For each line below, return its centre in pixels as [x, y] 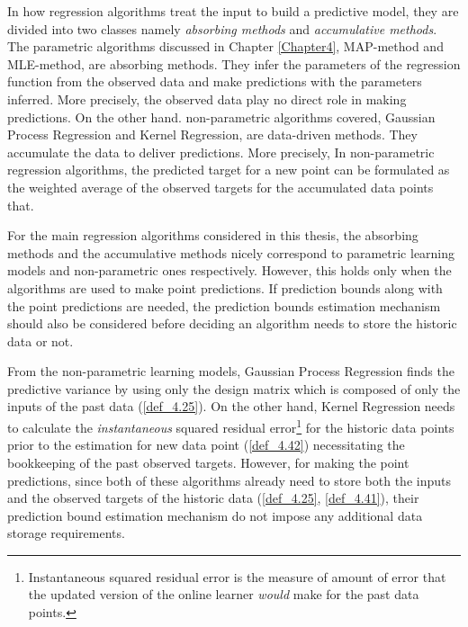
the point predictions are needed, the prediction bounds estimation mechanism [224, 305]
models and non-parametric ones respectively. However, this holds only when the [229, 270]
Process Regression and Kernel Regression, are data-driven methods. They [212, 134]
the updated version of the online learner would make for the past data [224, 594]
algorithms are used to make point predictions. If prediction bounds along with [225, 287]
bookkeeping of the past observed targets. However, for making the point [208, 462]
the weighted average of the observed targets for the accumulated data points [220, 187]
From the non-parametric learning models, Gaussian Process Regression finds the [231, 371]
